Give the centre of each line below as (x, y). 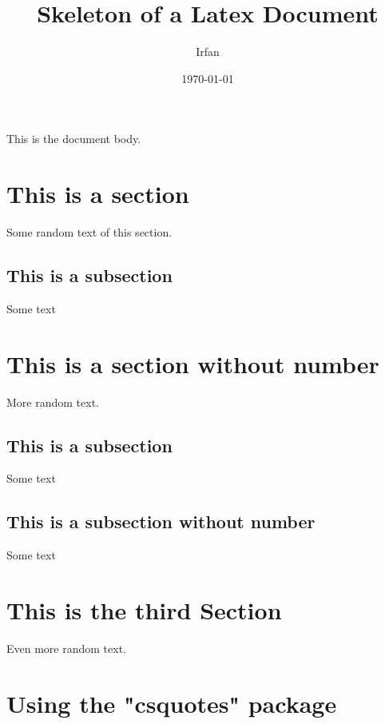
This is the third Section (144, 609)
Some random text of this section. (89, 232)
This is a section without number (193, 363)
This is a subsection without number (161, 521)
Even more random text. (66, 648)
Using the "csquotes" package (172, 703)
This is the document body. (74, 139)
